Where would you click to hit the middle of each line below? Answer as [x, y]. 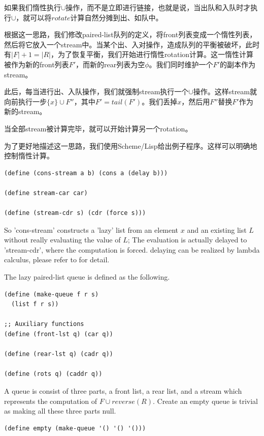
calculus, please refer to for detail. [57, 260]
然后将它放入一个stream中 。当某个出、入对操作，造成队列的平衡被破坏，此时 [132, 44]
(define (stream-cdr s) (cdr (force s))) [75, 213]
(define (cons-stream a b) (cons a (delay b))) [86, 173]
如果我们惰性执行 [32, 7]
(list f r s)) [35, 304]
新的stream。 [25, 111]
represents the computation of [51, 401]
